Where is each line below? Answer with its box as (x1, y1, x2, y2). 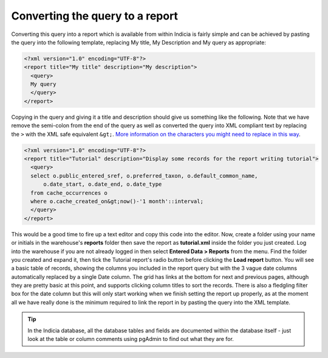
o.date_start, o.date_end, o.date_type (43, 181, 162, 188)
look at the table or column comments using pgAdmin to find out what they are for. (27, 335, 234, 343)
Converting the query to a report (11, 9, 179, 23)
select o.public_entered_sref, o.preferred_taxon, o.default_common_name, (30, 172, 258, 179)
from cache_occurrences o (30, 189, 108, 196)
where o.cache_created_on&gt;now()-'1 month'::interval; (30, 198, 203, 205)
